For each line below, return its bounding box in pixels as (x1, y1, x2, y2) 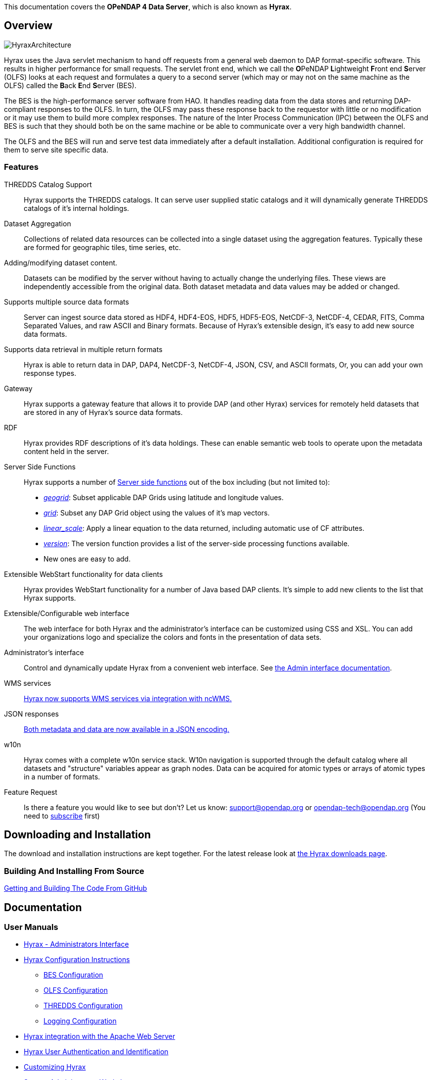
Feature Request (4, 787, 57, 796)
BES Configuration (43, 971, 103, 979)
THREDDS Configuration (43, 1001, 123, 1010)
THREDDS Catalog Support (4, 180, 92, 189)
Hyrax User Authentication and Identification (24, 1047, 169, 1056)
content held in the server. (24, 447, 109, 456)
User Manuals (4, 922, 58, 932)
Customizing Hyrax (24, 1063, 86, 1072)
